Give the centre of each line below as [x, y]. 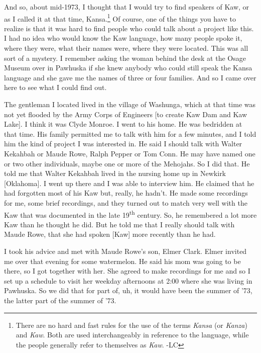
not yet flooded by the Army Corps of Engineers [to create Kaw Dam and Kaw [126, 114]
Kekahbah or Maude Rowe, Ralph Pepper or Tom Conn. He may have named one [130, 153]
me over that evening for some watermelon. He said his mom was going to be [122, 261]
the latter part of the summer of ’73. [60, 300]
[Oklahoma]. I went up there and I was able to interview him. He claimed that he [129, 183]
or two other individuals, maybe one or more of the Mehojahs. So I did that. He [127, 163]
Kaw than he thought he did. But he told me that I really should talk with [119, 224]
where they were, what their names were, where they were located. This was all [126, 48]
